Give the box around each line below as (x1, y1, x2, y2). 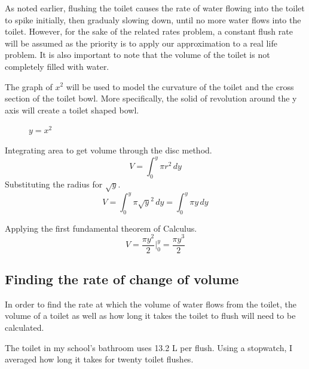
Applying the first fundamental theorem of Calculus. (5, 222, 197, 234)
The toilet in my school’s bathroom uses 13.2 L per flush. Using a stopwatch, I (5, 341, 293, 353)
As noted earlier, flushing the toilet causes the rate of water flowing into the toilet (5, 2, 305, 14)
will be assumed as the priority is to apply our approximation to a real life (5, 36, 277, 49)
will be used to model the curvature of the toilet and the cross (66, 80, 294, 93)
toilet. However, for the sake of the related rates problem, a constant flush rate (5, 25, 293, 38)
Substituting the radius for (5, 177, 103, 190)
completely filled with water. (5, 60, 109, 72)
